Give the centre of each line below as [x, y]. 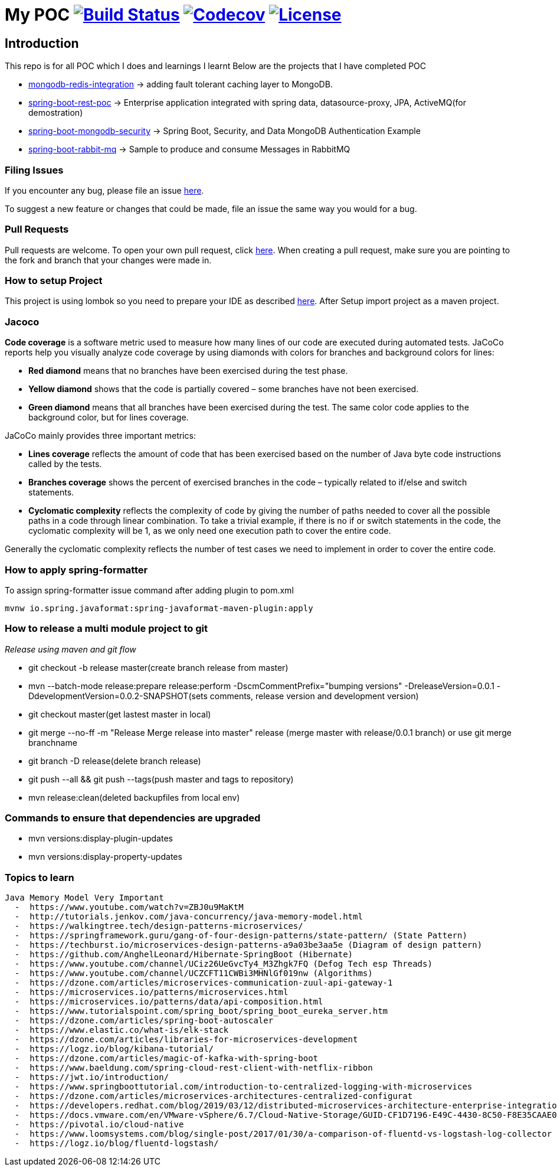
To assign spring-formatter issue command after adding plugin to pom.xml [149, 590]
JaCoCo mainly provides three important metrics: [100, 436]
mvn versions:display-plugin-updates [101, 839]
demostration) [56, 113]
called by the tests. [65, 464]
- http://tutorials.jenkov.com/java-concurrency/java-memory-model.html [189, 917]
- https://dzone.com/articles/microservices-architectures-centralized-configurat [214, 1096]
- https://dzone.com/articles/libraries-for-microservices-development [186, 1040]
